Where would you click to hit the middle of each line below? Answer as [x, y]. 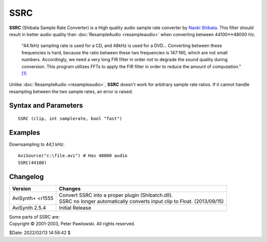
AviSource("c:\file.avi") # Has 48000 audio [73, 156]
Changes [70, 189]
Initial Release [75, 207]
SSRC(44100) [32, 162]
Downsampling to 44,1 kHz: [37, 144]
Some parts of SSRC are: [35, 217]
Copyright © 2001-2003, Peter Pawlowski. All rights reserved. [72, 224]
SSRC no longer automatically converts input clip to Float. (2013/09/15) [141, 201]
